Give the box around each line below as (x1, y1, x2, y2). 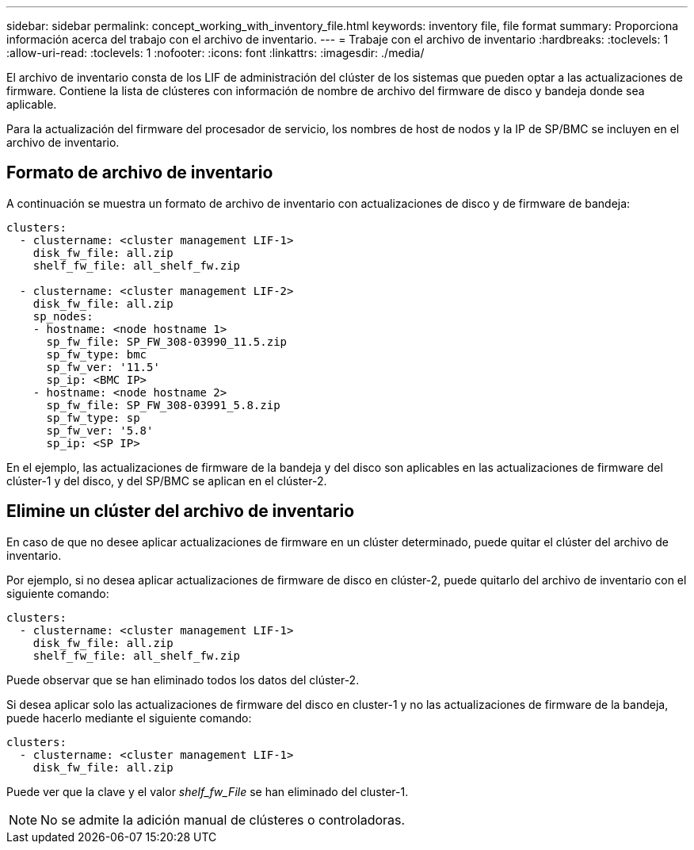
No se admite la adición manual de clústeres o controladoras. (40, 811, 406, 828)
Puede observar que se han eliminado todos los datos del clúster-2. (6, 672, 360, 687)
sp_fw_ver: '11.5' (46, 360, 160, 373)
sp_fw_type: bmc (46, 347, 147, 361)
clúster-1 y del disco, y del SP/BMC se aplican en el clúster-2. (6, 473, 327, 488)
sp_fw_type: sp (46, 411, 140, 424)
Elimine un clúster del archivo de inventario (6, 501, 355, 522)
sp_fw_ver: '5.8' (46, 423, 154, 437)
